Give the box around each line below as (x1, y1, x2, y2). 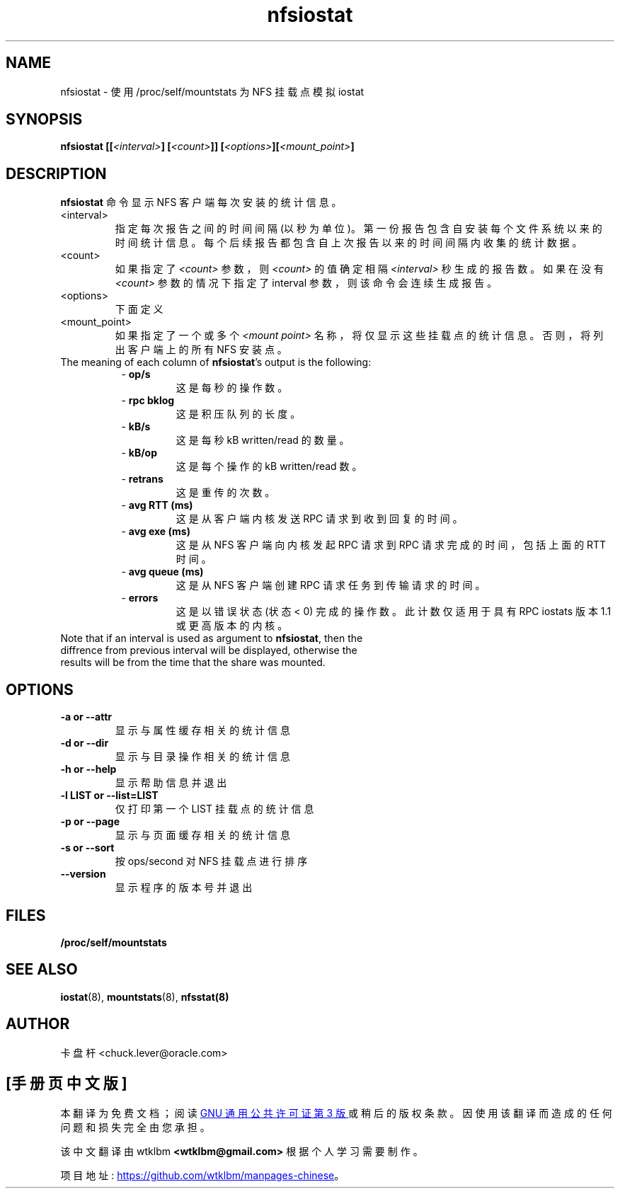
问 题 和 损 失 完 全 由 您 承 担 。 (60, 1120, 210, 1133)
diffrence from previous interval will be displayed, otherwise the (60, 644, 357, 657)
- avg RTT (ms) (121, 499, 193, 512)
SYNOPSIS (6, 110, 83, 129)
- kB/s (121, 420, 151, 433)
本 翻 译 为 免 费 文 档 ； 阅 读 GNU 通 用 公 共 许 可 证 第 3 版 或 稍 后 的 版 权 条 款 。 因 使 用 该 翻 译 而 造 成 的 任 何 (60, 1106, 612, 1119)
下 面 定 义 (115, 303, 163, 316)
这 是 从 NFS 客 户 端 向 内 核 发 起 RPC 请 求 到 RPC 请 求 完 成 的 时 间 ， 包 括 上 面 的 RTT (176, 539, 607, 551)
